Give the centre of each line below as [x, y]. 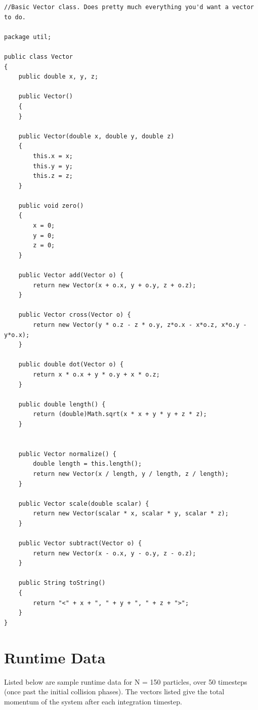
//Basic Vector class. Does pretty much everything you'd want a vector [129, 7]
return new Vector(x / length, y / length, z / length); [131, 474]
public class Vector [39, 57]
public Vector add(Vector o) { [71, 275]
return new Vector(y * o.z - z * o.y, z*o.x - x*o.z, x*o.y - [140, 325]
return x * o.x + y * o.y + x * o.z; [96, 374]
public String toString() [62, 583]
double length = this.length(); [88, 464]
